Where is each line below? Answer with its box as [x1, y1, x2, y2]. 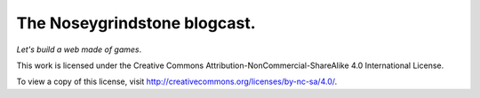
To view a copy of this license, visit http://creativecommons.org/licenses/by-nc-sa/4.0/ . [16, 76, 338, 87]
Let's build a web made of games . [16, 44, 142, 55]
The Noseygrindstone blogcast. [16, 13, 257, 33]
